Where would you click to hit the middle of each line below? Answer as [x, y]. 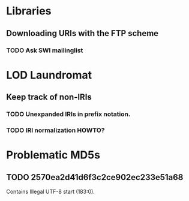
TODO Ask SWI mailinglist [45, 50]
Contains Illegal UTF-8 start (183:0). [50, 191]
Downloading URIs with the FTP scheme [82, 33]
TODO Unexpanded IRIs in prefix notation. [68, 114]
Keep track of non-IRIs [49, 97]
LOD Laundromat [49, 75]
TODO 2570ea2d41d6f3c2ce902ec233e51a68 [95, 177]
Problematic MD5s [53, 155]
